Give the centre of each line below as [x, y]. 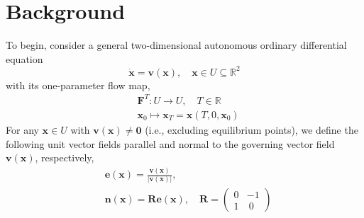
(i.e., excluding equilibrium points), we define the [252, 129]
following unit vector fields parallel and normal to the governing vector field [170, 143]
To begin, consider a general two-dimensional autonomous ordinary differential [176, 45]
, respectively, [65, 157]
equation [24, 58]
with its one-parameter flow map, [78, 85]
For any [22, 129]
